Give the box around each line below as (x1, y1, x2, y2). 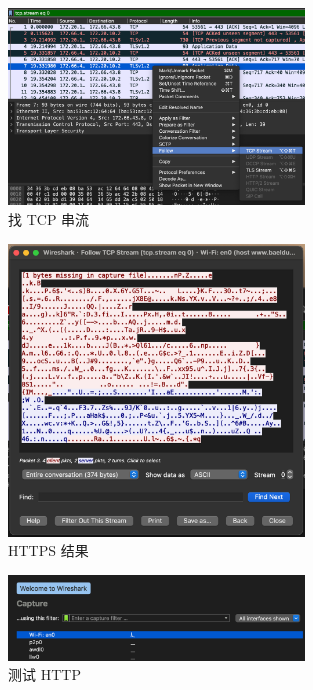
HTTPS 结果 (8, 540, 89, 561)
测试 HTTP (8, 664, 81, 685)
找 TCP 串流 (8, 208, 90, 229)
